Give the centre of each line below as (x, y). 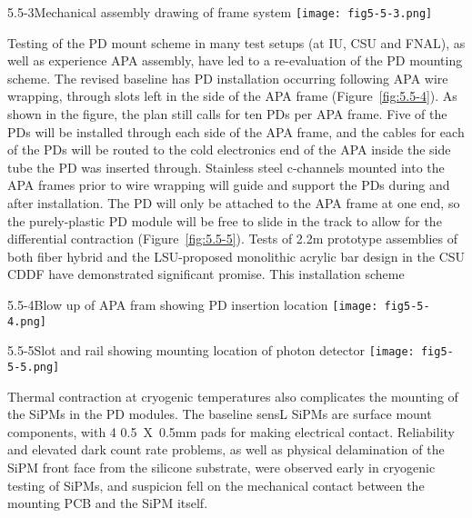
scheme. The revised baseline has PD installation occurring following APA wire (228, 78)
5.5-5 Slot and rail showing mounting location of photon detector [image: (211, 350)
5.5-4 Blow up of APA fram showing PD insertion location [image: (193, 304)
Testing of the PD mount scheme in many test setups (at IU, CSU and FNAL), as (236, 42)
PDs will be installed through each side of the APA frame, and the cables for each (236, 131)
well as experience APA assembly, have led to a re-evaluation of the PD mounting (235, 60)
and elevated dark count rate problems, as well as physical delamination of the (226, 449)
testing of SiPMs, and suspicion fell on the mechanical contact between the (216, 485)
